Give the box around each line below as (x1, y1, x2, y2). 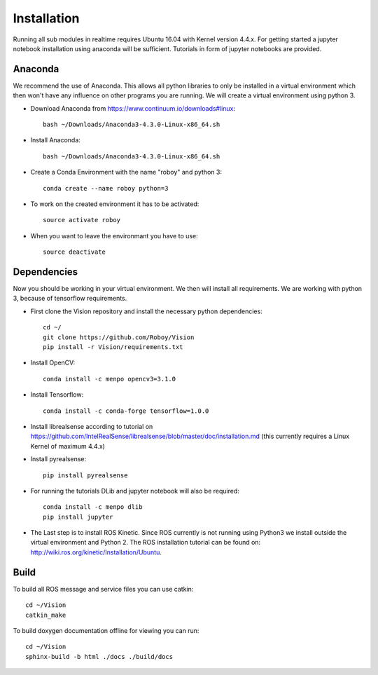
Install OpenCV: (30, 358, 76, 367)
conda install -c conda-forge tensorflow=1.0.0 (43, 407, 209, 415)
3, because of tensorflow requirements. (13, 294, 127, 303)
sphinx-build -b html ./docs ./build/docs (25, 653, 174, 660)
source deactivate (43, 248, 106, 256)
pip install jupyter (43, 512, 113, 521)
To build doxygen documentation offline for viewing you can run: (13, 626, 199, 634)
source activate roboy (43, 216, 121, 224)
